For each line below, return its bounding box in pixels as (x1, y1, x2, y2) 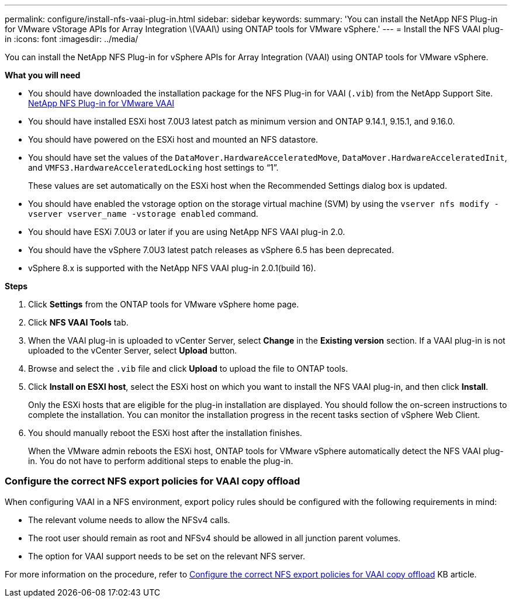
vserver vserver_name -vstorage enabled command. (28, 209, 258, 219)
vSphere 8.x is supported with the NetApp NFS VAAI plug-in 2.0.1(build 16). (28, 263, 316, 273)
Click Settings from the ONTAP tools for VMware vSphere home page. (28, 299, 299, 309)
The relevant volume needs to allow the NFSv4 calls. (28, 514, 230, 525)
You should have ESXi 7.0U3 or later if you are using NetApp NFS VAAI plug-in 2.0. (28, 227, 345, 237)
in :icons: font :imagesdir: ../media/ (5, 34, 139, 44)
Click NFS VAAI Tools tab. (28, 317, 129, 327)
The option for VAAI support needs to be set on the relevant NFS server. (28, 551, 305, 561)
